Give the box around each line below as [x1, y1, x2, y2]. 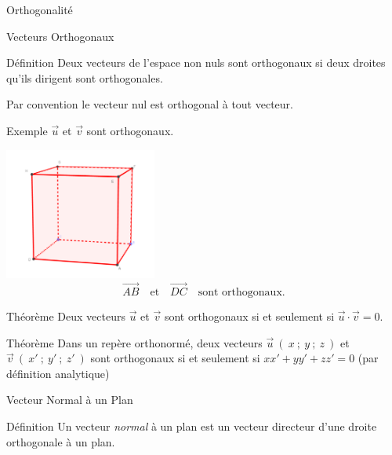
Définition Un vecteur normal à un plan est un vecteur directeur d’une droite [6, 417, 377, 434]
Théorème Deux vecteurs [6, 308, 125, 324]
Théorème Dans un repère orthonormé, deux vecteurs [6, 334, 263, 350]
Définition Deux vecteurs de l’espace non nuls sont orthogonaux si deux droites [6, 54, 386, 71]
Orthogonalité [6, 2, 73, 17]
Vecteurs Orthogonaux [6, 28, 114, 44]
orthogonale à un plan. [6, 433, 115, 449]
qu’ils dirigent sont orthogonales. [6, 69, 163, 86]
